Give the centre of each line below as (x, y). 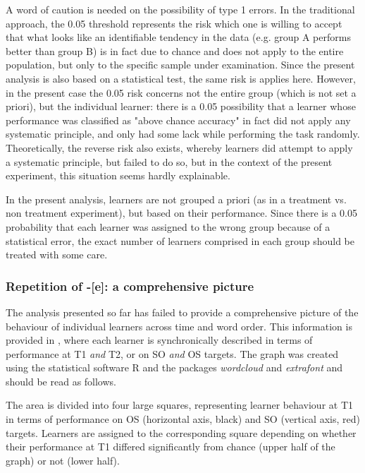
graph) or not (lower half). (63, 460)
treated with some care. (57, 255)
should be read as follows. (61, 381)
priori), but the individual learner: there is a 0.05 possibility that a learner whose (181, 106)
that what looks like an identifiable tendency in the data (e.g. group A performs (178, 37)
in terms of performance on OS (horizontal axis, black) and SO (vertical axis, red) (183, 419)
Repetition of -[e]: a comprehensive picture (130, 286)
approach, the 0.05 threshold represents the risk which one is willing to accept (174, 23)
